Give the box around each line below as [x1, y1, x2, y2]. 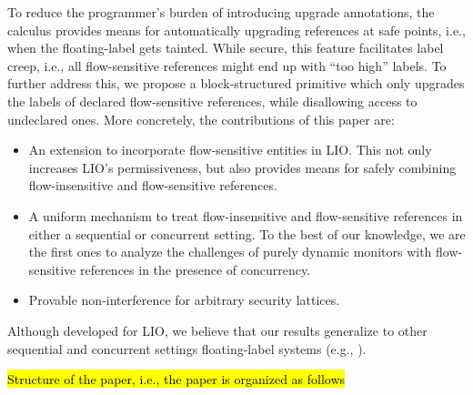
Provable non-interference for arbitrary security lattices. [28, 290, 340, 309]
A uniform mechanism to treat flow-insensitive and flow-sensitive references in [28, 206, 463, 225]
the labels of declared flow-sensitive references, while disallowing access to [7, 91, 418, 110]
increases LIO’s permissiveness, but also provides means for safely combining [28, 157, 457, 177]
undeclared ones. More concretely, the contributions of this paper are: [7, 109, 395, 128]
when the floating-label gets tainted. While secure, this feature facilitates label [7, 38, 444, 57]
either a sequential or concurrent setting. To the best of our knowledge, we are [28, 224, 466, 243]
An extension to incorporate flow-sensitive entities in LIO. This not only [28, 140, 432, 159]
